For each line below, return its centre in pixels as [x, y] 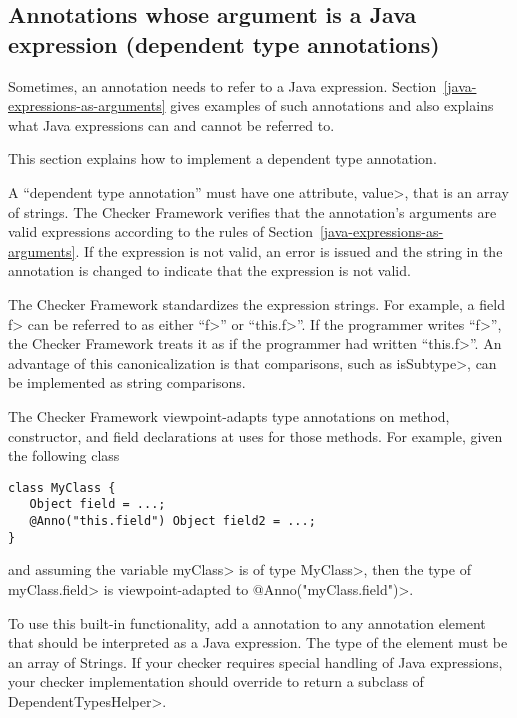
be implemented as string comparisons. [127, 382]
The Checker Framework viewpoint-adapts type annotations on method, [229, 415]
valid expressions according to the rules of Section [160, 231]
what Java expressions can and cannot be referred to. [171, 124]
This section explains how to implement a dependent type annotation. [222, 158]
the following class [64, 455]
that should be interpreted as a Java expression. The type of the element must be [258, 642]
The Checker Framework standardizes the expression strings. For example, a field [256, 303]
